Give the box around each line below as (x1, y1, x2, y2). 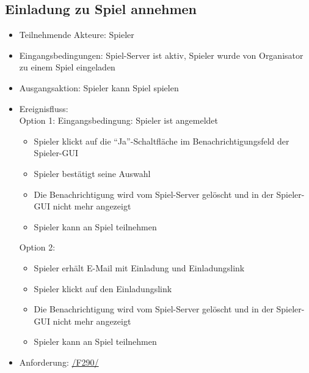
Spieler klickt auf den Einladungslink (34, 282, 172, 295)
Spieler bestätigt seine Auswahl (34, 167, 151, 179)
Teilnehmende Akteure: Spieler (19, 28, 134, 41)
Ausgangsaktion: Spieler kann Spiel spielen (19, 81, 179, 94)
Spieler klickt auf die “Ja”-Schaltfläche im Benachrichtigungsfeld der (34, 134, 289, 147)
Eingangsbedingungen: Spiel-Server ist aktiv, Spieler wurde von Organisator (19, 48, 304, 61)
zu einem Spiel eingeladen (19, 61, 115, 73)
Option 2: (19, 241, 56, 254)
